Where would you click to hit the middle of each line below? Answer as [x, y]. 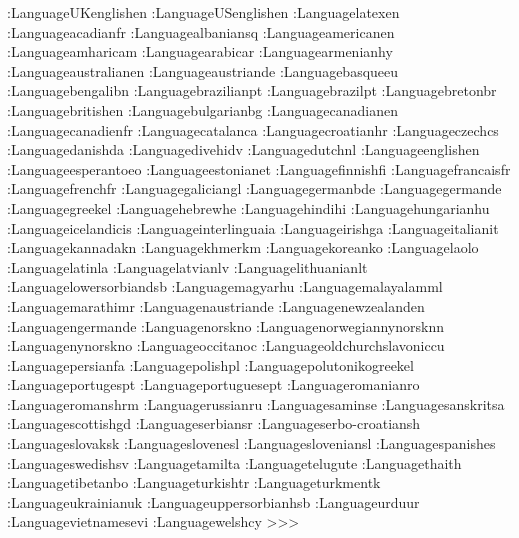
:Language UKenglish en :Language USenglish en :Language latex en [203, 12]
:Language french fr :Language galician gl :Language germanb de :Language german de [254, 188]
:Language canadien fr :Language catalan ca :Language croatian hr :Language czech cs [253, 129]
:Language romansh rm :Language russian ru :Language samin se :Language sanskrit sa [256, 403]
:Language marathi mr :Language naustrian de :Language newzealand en [216, 305]
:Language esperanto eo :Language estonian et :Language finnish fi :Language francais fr [259, 168]
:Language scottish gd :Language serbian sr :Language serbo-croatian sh [214, 423]
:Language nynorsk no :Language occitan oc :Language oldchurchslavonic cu [226, 345]
